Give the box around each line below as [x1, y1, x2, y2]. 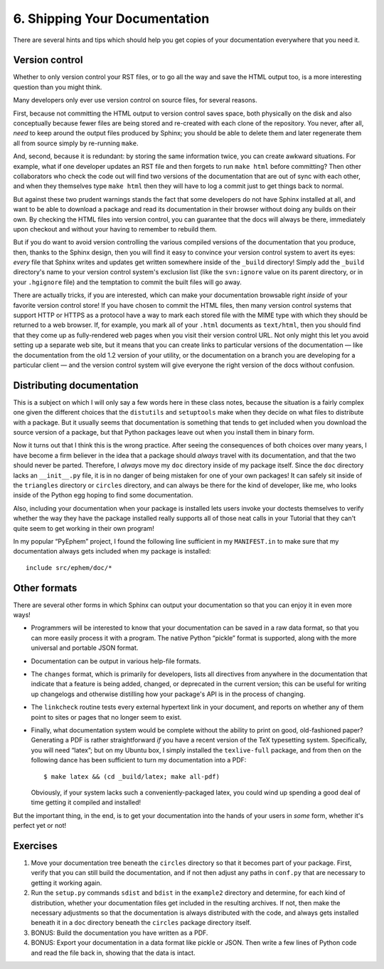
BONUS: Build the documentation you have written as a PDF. [31, 928, 208, 937]
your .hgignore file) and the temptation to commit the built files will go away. [13, 278, 242, 286]
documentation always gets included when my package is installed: [13, 547, 211, 556]
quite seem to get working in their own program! [13, 524, 154, 532]
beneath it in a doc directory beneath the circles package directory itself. [31, 918, 252, 927]
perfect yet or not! [13, 822, 67, 830]
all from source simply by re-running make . [13, 139, 139, 147]
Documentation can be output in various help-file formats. [31, 656, 201, 665]
